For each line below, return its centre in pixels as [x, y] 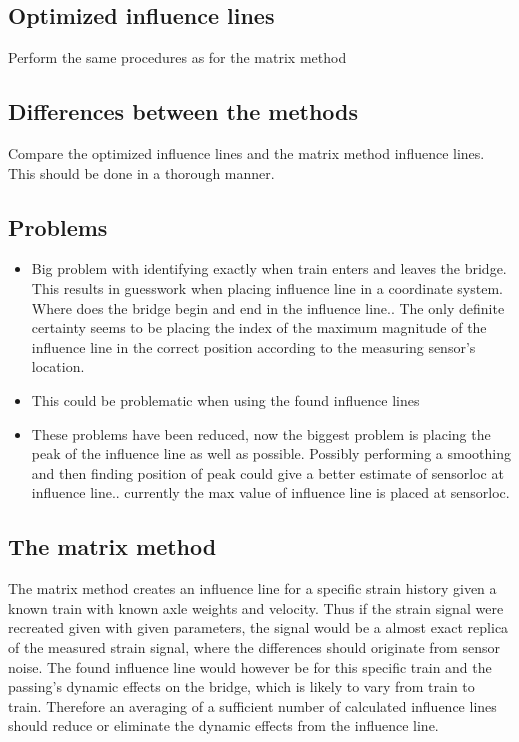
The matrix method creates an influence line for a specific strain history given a [252, 588]
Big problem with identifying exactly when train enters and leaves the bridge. [269, 268]
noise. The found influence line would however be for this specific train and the [250, 666]
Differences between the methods [183, 111]
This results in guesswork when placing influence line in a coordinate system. [267, 287]
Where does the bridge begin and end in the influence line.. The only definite [268, 307]
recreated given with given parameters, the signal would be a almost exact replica [258, 627]
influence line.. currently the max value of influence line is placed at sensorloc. [270, 492]
